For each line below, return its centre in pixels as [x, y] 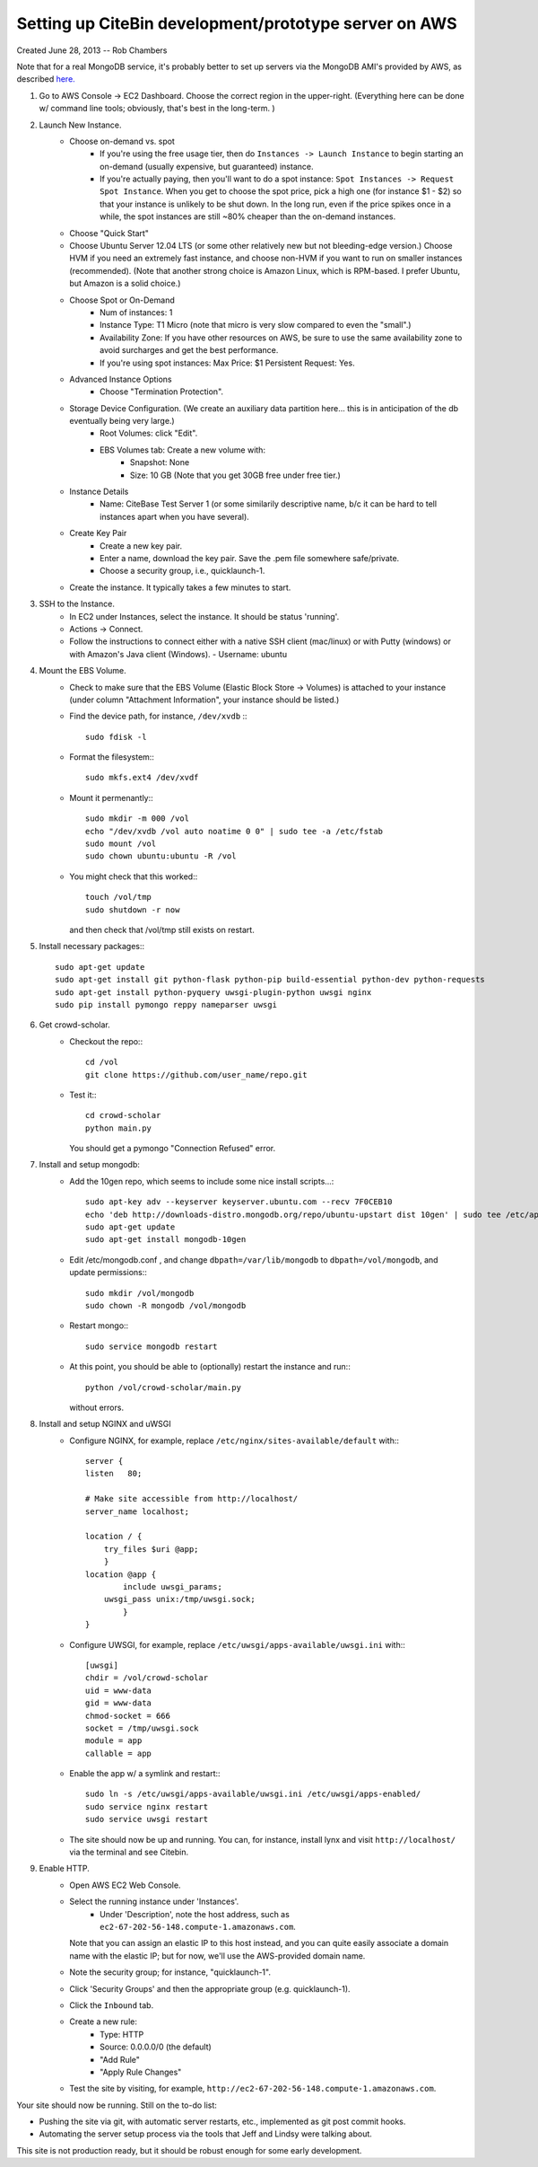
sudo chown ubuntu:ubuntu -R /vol [161, 856]
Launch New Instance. [80, 125]
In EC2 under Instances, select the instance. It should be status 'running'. [204, 616]
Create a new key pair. [141, 546]
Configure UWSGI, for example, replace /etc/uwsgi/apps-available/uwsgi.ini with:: [237, 1644]
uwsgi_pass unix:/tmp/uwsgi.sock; [179, 1599]
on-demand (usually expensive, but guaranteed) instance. [207, 166]
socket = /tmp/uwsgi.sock [142, 1728]
